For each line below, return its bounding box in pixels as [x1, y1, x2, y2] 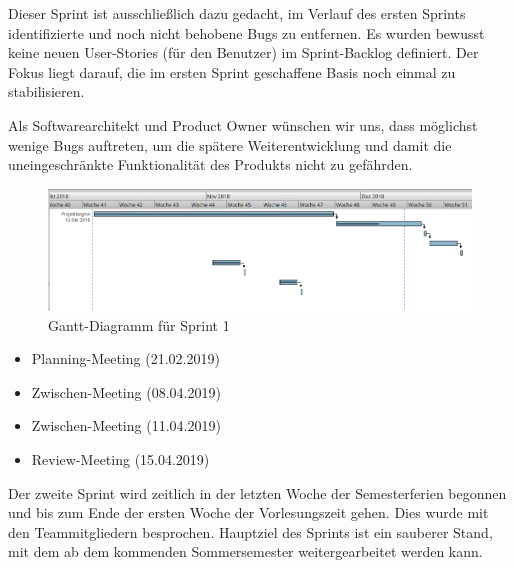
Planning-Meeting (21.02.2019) [31, 348, 220, 369]
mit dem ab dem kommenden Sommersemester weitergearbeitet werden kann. [8, 541, 483, 562]
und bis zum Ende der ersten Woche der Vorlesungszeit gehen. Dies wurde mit [8, 502, 489, 523]
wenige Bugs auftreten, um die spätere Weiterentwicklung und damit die [8, 134, 452, 155]
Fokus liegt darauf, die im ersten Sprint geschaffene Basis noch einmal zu [8, 61, 456, 82]
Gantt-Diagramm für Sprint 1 [48, 314, 230, 335]
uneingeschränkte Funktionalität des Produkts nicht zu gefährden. [8, 154, 413, 175]
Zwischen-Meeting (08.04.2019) [31, 381, 221, 402]
